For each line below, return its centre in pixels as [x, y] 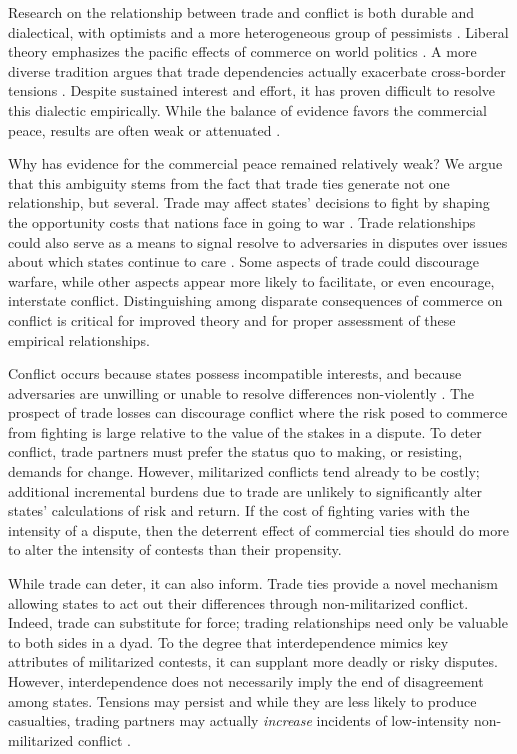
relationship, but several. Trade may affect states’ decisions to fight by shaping [249, 202]
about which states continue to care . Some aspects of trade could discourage [244, 261]
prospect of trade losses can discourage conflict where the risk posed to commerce [258, 412]
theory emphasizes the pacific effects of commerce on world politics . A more [242, 51]
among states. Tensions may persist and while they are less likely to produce [242, 700]
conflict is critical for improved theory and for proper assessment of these [232, 319]
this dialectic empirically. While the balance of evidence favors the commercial [247, 109]
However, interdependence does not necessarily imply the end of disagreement [246, 681]
